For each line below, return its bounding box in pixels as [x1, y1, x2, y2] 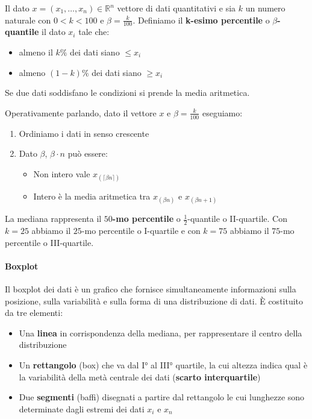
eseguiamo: [202, 106, 243, 119]
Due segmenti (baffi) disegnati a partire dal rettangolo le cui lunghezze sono [19, 391, 305, 403]
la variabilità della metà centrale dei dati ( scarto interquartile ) [19, 370, 261, 383]
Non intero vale [33, 167, 90, 180]
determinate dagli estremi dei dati [19, 402, 145, 415]
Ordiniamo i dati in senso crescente [19, 127, 149, 139]
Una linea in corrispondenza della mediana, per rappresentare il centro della [19, 326, 302, 339]
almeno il [19, 46, 53, 58]
